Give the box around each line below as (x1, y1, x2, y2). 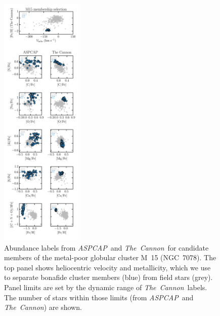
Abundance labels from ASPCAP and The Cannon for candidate (4, 242, 209, 253)
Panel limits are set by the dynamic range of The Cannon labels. (4, 282, 207, 293)
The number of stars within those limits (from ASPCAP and (4, 292, 194, 302)
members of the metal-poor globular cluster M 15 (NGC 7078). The (4, 252, 216, 263)
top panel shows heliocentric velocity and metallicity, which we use (4, 262, 211, 272)
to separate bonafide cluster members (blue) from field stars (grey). (4, 272, 213, 283)
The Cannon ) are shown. (4, 302, 82, 312)
